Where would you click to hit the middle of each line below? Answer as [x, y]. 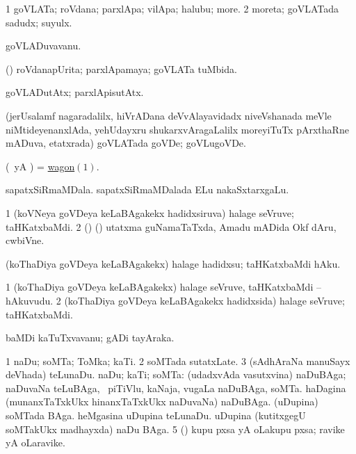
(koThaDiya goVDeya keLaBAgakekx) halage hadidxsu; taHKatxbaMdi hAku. [173, 263]
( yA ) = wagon [40, 166]
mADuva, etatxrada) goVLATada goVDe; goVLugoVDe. [126, 143]
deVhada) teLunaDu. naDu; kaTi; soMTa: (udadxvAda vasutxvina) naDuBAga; [176, 374]
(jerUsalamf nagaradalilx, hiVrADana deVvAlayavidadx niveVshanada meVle [169, 115]
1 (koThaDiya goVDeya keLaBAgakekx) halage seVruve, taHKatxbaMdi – [163, 287]
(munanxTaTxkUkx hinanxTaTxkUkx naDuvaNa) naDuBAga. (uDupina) [162, 402]
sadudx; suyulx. [39, 22]
